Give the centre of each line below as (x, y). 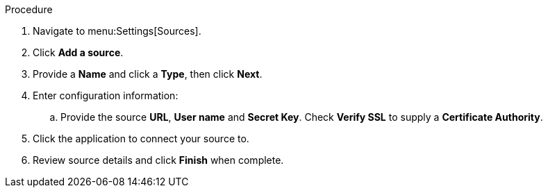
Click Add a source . (78, 52)
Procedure (29, 9)
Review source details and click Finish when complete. (158, 160)
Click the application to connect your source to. (141, 139)
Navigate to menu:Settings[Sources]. (117, 31)
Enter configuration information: (106, 95)
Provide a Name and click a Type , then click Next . (148, 74)
